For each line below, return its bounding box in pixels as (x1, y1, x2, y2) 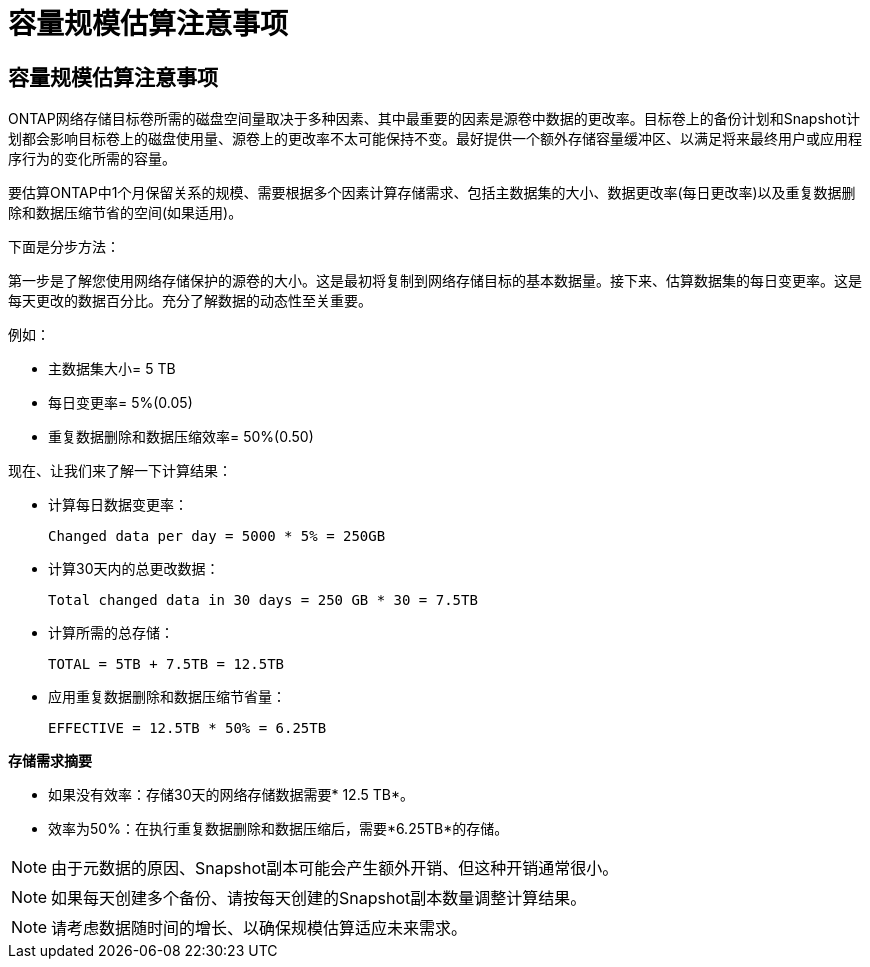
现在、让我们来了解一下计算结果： (8, 462, 232, 480)
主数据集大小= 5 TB (48, 360, 176, 378)
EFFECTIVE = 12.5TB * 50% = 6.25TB (48, 720, 327, 737)
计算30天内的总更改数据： (48, 560, 220, 578)
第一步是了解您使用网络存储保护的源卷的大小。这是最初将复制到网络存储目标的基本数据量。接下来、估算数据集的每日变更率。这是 (8, 272, 862, 290)
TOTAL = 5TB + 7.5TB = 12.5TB (48, 656, 285, 673)
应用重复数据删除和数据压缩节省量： (48, 688, 286, 706)
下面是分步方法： (8, 238, 120, 256)
